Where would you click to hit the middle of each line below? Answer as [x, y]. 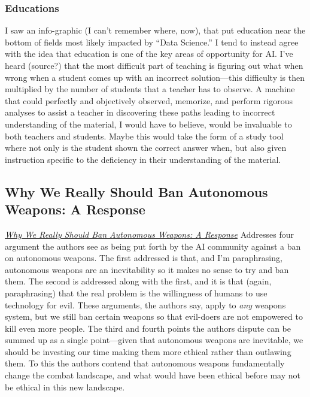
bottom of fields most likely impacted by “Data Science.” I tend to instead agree [152, 42]
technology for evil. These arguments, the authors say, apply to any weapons [145, 304]
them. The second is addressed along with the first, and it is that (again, [138, 281]
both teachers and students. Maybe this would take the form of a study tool [144, 136]
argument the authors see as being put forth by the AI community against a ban [153, 246]
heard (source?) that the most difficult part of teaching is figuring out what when [154, 65]
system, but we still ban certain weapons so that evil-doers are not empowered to [154, 316]
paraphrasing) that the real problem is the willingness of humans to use [136, 293]
